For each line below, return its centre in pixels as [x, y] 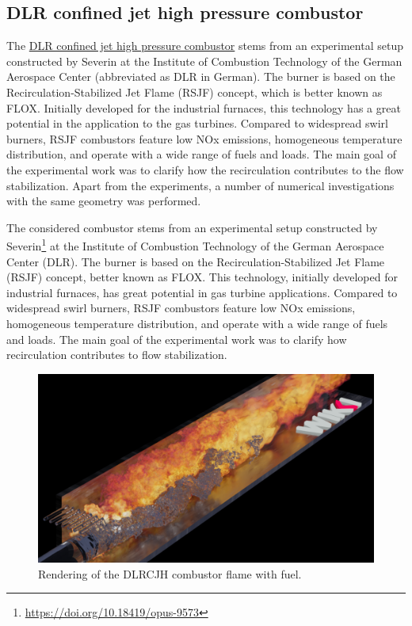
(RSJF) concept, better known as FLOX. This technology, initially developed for [202, 277]
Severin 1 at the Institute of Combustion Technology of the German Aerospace [195, 244]
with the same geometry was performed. [104, 201]
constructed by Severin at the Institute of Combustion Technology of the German [204, 61]
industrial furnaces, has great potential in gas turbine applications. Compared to [202, 292]
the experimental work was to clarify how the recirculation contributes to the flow [205, 169]
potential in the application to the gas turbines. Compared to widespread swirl [197, 123]
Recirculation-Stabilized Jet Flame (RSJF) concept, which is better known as [195, 92]
